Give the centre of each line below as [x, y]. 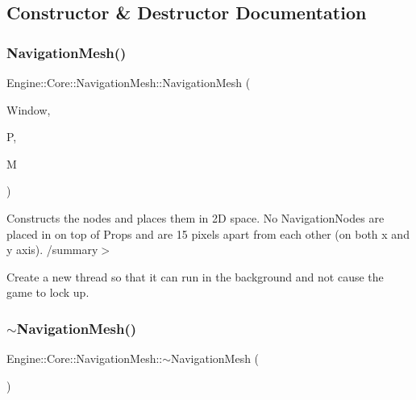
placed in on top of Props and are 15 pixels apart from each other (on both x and [208, 233]
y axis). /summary [52, 250]
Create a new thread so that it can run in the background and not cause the [195, 276]
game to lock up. [48, 292]
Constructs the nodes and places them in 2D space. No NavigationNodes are [196, 217]
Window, [29, 109]
